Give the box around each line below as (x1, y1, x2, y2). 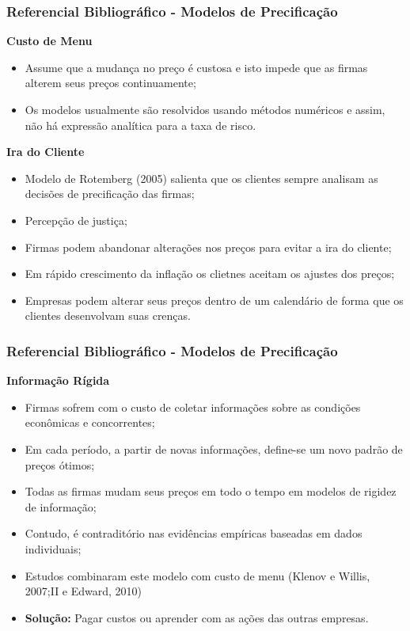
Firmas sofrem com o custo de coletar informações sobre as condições (25, 398, 361, 415)
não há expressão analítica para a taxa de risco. (25, 116, 256, 133)
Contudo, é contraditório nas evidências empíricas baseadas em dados (25, 525, 363, 542)
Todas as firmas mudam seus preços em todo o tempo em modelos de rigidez (25, 483, 397, 500)
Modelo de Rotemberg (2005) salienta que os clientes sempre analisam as (25, 169, 378, 186)
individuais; (25, 540, 82, 557)
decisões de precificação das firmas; (25, 185, 195, 202)
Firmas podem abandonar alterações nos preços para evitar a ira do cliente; (25, 238, 392, 255)
